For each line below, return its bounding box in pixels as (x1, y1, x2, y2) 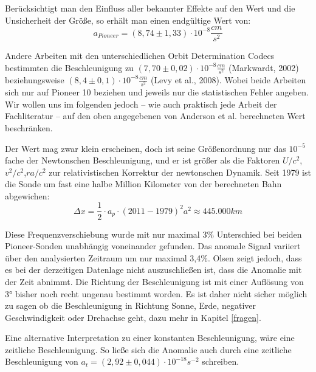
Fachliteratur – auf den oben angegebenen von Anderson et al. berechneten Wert (5, 109, 306, 122)
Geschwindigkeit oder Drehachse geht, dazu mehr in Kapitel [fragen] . (5, 311, 261, 323)
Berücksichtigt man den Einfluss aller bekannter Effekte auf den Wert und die (5, 2, 295, 14)
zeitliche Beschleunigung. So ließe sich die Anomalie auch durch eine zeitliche (5, 343, 292, 356)
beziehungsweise (5, 73, 64, 86)
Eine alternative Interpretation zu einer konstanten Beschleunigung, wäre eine (5, 331, 295, 344)
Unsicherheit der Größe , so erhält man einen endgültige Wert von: (5, 13, 251, 26)
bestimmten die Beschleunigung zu (5, 61, 134, 74)
